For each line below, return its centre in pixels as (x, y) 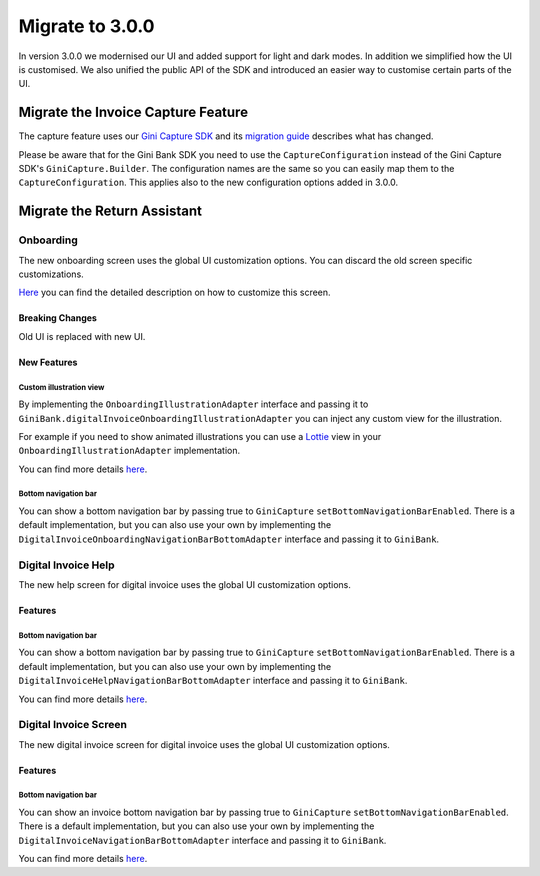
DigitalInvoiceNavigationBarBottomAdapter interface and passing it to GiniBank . (202, 840)
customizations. (51, 274)
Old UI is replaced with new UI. (82, 336)
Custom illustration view (61, 387)
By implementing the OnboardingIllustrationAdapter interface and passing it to (193, 404)
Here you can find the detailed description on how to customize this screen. (174, 292)
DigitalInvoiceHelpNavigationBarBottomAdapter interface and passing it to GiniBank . (213, 681)
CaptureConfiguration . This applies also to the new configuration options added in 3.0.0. (208, 182)
